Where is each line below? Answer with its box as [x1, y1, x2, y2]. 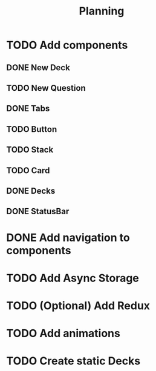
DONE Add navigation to [6, 231, 130, 245]
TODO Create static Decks [6, 354, 141, 368]
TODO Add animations [6, 327, 121, 340]
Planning [79, 4, 125, 18]
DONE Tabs [6, 103, 50, 114]
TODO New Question [6, 83, 86, 93]
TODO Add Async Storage [6, 271, 139, 285]
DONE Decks [6, 186, 56, 196]
